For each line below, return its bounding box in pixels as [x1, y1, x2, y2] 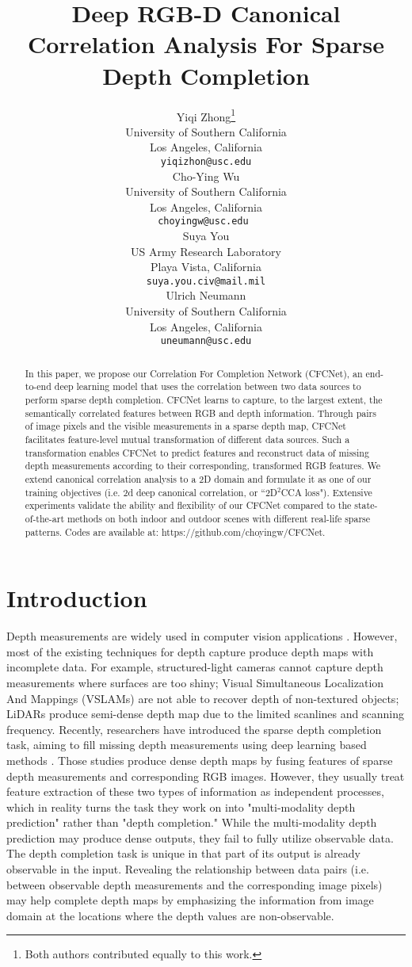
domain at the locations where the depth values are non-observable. [6, 907, 334, 923]
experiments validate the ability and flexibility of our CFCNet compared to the [25, 499, 352, 512]
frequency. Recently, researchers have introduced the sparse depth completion [6, 720, 382, 737]
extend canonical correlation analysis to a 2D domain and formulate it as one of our [25, 472, 372, 485]
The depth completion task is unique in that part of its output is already [6, 845, 360, 862]
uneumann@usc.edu [160, 335, 252, 347]
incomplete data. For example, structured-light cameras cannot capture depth [6, 659, 383, 675]
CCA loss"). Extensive [280, 485, 372, 499]
